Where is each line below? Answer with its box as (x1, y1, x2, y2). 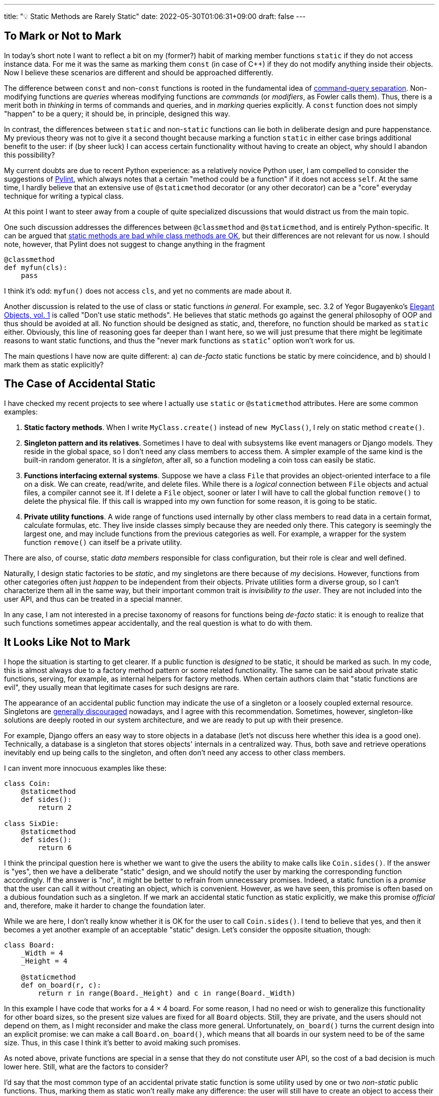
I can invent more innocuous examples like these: (4, 763, 167, 772)
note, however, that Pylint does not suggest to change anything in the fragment (4, 239, 265, 248)
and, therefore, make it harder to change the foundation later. (4, 901, 205, 910)
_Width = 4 (21, 948, 64, 957)
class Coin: (4, 779, 51, 787)
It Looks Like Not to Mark (4, 636, 130, 649)
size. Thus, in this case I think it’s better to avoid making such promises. (4, 1038, 241, 1047)
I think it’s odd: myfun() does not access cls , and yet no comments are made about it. (4, 286, 292, 295)
